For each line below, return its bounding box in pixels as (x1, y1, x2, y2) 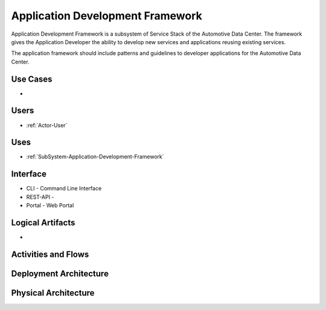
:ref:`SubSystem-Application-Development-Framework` (26, 153, 164, 160)
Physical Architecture (11, 288, 95, 298)
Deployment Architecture (11, 268, 109, 279)
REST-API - (26, 193, 54, 201)
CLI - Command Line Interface (26, 185, 102, 192)
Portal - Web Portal (26, 202, 74, 209)
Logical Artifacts (11, 218, 75, 228)
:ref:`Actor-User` (26, 121, 68, 129)
